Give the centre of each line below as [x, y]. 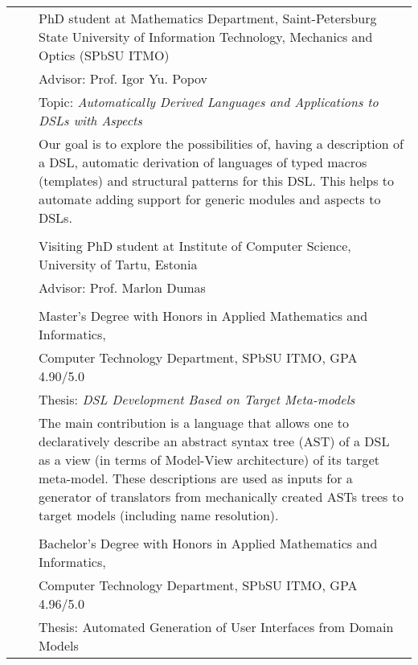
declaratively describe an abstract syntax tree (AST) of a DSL [214, 441]
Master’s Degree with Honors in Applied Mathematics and [203, 316]
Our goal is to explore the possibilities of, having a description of [221, 144]
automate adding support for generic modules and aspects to [210, 199]
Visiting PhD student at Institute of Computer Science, [195, 246]
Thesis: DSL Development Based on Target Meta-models [197, 399]
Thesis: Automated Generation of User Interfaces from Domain [216, 627]
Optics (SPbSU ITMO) [104, 55]
